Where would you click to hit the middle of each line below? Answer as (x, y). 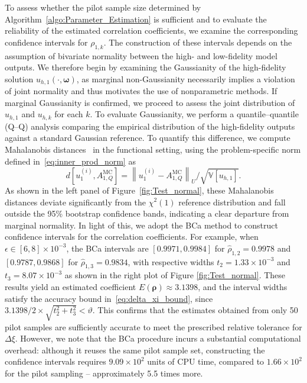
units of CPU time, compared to (206, 361)
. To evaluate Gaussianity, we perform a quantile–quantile (194, 114)
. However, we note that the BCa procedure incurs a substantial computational (158, 338)
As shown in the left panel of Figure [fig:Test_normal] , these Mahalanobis (139, 190)
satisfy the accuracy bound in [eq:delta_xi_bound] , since (109, 298)
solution (19, 78)
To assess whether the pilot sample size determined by (103, 7)
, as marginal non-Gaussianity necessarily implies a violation (186, 78)
